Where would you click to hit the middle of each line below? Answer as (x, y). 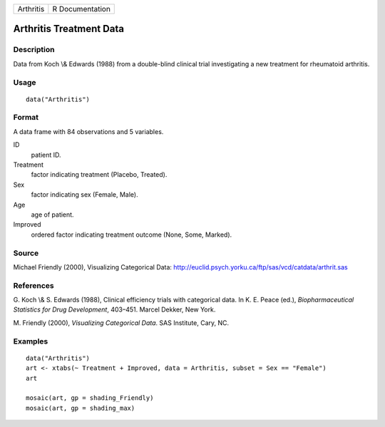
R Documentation (81, 9)
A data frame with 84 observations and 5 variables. (88, 131)
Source (26, 253)
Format (26, 118)
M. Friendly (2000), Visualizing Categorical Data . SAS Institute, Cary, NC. (121, 323)
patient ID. (46, 155)
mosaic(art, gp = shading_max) (81, 408)
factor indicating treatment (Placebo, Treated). (99, 175)
